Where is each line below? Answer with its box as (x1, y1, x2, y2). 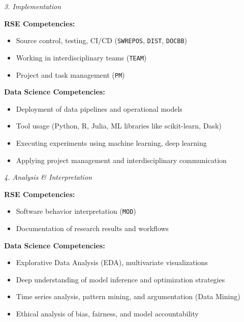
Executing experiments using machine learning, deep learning (16, 137, 207, 148)
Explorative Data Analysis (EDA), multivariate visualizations (16, 257, 208, 268)
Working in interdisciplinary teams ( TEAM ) (16, 52, 147, 62)
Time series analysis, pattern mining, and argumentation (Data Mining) (16, 291, 240, 302)
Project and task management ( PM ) (16, 69, 125, 80)
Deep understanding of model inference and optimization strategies (16, 274, 225, 284)
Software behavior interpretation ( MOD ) (16, 206, 136, 216)
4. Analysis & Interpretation (4, 172, 92, 182)
